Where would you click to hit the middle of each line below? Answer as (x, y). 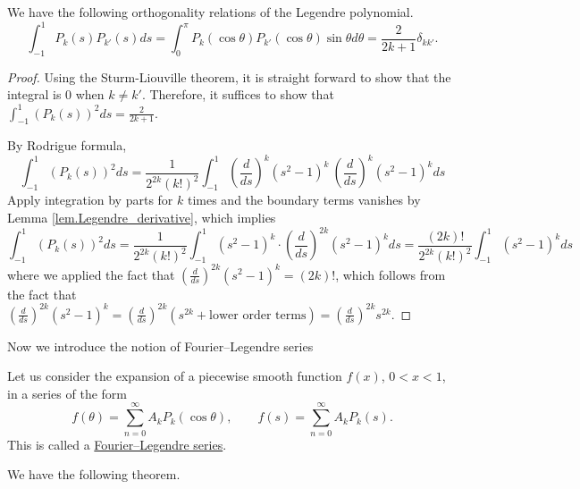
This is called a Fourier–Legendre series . (117, 444)
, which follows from (391, 274)
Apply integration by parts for (90, 200)
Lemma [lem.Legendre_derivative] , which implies (142, 217)
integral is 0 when (56, 94)
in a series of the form (67, 393)
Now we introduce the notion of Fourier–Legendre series (160, 346)
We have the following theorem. (94, 474)
